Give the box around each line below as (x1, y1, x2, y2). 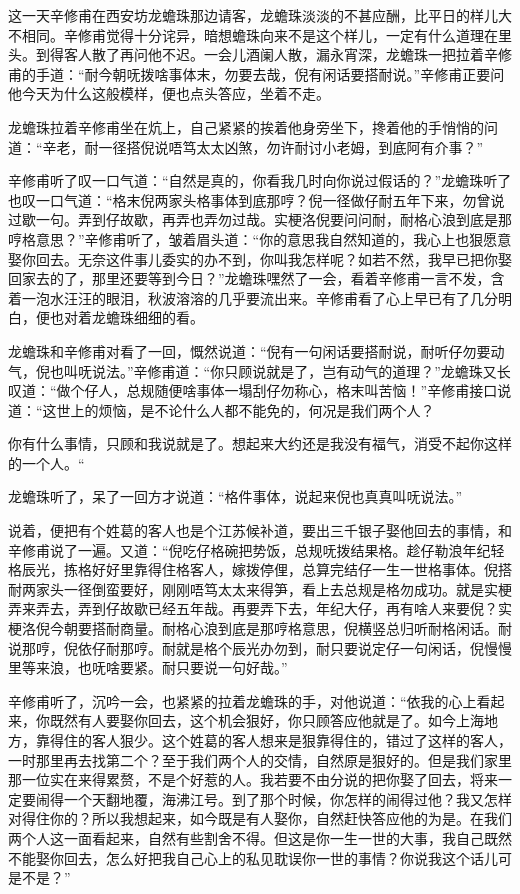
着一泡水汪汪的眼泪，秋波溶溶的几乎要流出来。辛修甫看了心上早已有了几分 (8, 287, 498, 308)
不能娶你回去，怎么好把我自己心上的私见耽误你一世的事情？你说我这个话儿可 (8, 847, 512, 868)
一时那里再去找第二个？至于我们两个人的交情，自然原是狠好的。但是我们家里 (8, 749, 512, 770)
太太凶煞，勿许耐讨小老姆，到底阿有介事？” (196, 136, 484, 157)
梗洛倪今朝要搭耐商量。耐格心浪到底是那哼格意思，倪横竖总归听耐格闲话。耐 (8, 618, 512, 639)
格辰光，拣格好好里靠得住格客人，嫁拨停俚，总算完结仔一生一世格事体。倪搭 (8, 559, 512, 580)
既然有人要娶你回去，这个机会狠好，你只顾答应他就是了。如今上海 (49, 710, 484, 731)
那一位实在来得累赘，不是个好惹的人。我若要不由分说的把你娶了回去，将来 (8, 769, 498, 790)
